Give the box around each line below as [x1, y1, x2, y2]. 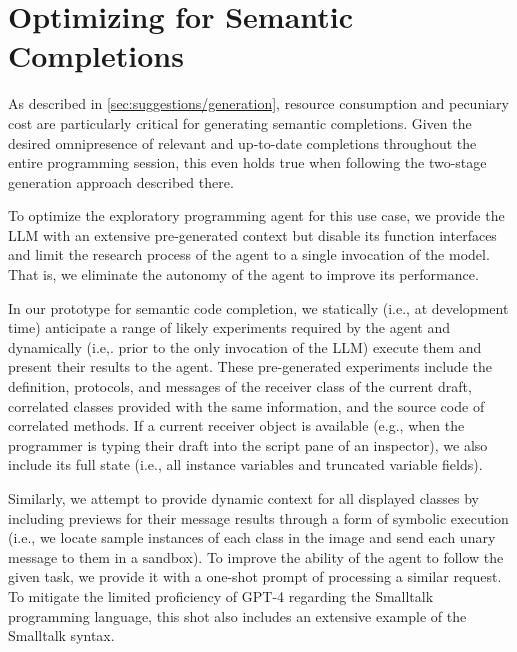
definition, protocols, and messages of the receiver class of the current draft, [8, 376, 472, 397]
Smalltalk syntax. [8, 625, 115, 646]
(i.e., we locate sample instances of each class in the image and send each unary [8, 527, 496, 548]
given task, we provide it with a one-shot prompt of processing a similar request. [8, 566, 502, 587]
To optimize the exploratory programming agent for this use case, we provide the [8, 205, 505, 226]
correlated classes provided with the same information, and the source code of [8, 395, 485, 416]
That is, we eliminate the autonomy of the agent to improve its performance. [8, 264, 479, 285]
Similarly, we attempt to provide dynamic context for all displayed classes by [8, 488, 479, 508]
